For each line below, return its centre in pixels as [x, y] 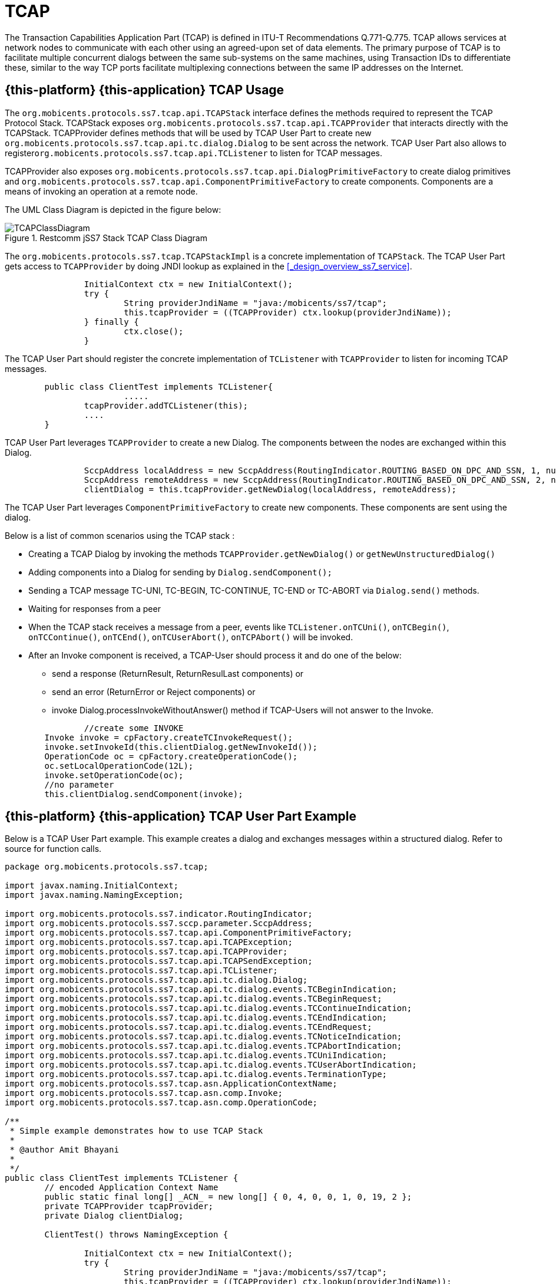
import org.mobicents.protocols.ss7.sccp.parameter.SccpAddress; [159, 924]
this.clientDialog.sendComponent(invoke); [144, 794]
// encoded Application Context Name [131, 1188]
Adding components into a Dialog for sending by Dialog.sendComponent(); [180, 572]
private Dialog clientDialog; [114, 1216]
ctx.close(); [154, 331]
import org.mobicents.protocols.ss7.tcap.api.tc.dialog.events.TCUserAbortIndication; [211, 1065]
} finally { [111, 322]
